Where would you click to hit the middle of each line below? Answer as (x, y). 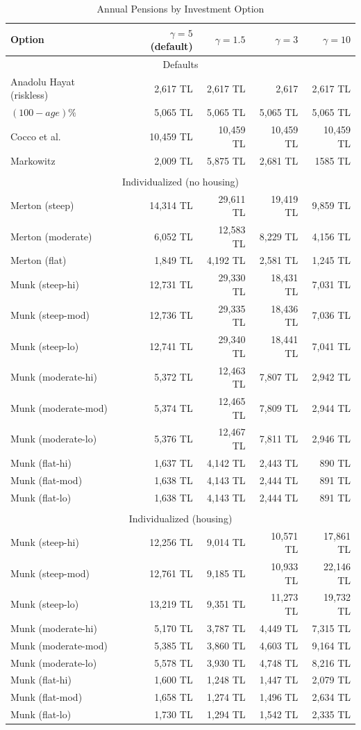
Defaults (180, 64)
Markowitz (33, 160)
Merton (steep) (42, 205)
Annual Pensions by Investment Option (180, 8)
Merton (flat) (39, 260)
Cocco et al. (36, 136)
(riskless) (30, 95)
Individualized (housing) (180, 518)
